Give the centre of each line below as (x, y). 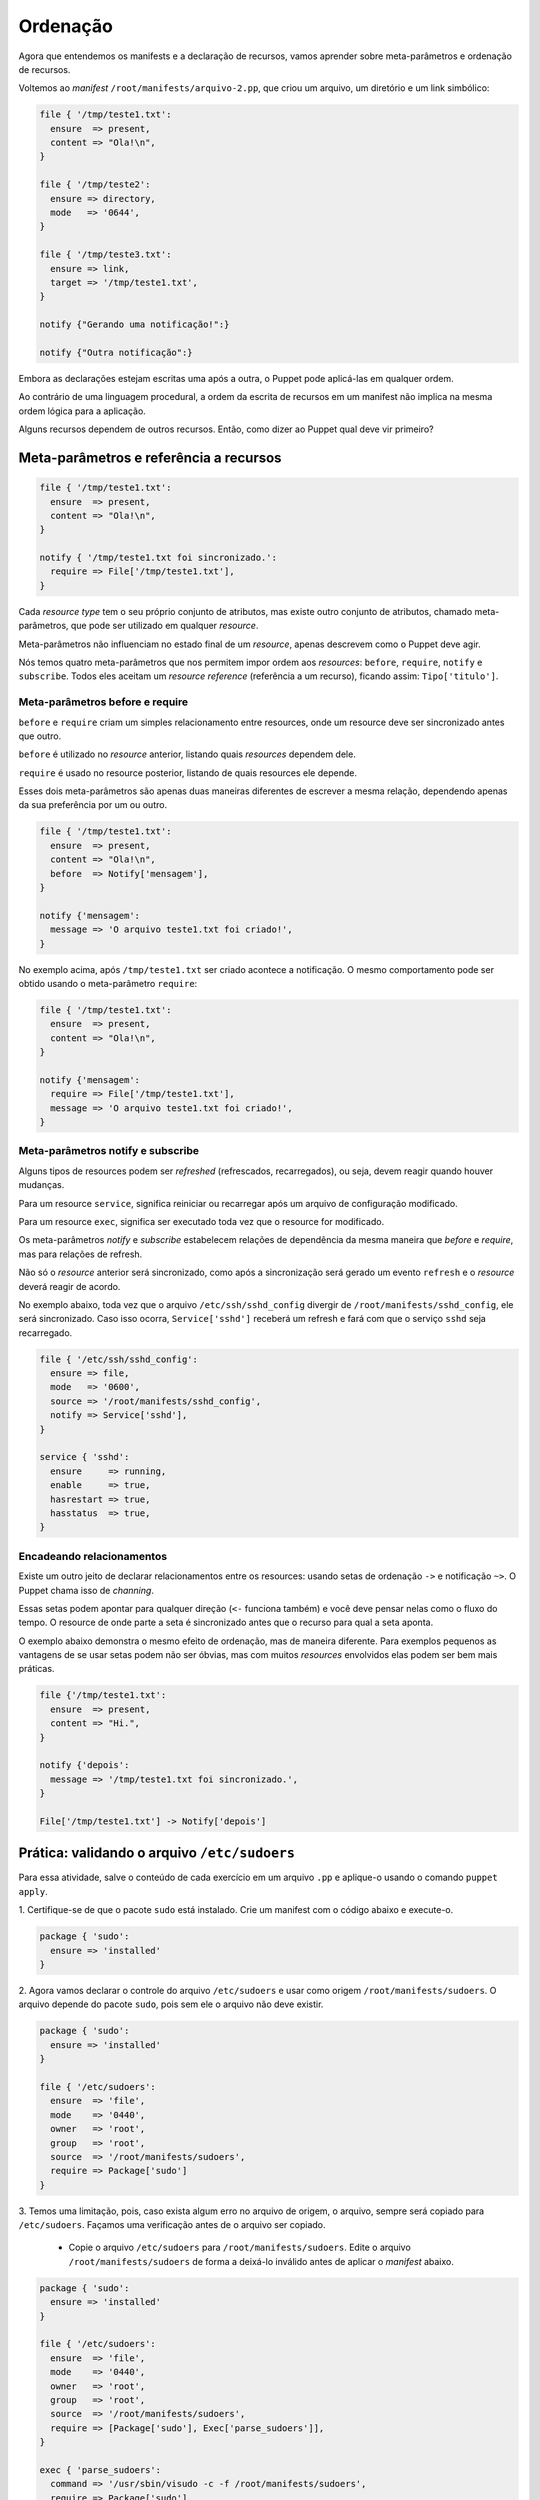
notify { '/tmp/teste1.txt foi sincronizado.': (158, 558)
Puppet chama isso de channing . (86, 1590)
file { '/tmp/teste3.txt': (105, 254)
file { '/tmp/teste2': (95, 184)
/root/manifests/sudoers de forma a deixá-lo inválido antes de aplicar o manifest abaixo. (261, 2261)
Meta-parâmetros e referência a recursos (150, 457)
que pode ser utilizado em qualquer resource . (164, 626)
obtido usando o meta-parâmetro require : (108, 983)
